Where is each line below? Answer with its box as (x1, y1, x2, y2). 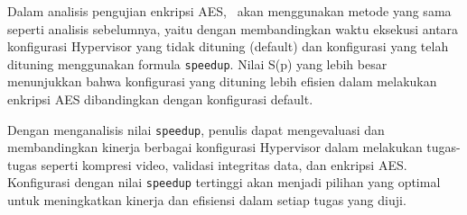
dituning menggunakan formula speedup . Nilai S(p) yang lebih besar (7, 54, 388, 73)
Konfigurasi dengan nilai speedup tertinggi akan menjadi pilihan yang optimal (7, 173, 441, 192)
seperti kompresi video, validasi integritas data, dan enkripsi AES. (41, 155, 407, 174)
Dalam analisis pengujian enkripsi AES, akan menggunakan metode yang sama (7, 2, 452, 20)
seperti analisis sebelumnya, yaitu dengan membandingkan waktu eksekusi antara (7, 19, 459, 38)
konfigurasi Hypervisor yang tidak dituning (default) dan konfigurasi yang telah (7, 37, 449, 56)
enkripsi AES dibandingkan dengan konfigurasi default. (7, 90, 313, 109)
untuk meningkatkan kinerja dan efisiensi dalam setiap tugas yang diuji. (7, 191, 406, 210)
